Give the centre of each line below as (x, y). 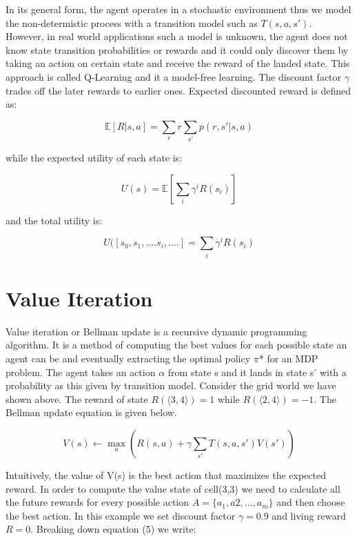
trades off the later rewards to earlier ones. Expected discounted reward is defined (178, 90)
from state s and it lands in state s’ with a (257, 372)
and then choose (311, 502)
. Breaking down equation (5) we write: (113, 529)
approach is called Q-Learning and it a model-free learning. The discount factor (174, 76)
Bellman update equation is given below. (91, 412)
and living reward (309, 515)
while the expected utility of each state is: (94, 158)
